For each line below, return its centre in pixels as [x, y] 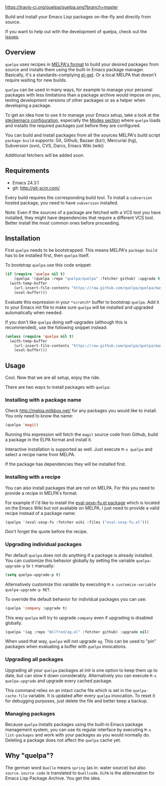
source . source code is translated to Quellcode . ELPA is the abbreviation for [80, 773]
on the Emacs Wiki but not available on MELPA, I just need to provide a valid [82, 508]
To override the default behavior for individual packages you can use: [76, 599]
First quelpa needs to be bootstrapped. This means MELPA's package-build [81, 250]
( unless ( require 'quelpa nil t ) [40, 336]
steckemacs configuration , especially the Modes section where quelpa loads [83, 120]
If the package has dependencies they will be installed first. [66, 464]
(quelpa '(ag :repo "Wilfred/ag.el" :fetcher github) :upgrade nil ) [77, 632]
